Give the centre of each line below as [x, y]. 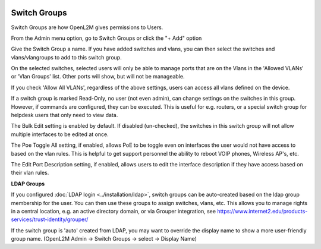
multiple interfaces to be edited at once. [60, 134]
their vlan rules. [30, 173]
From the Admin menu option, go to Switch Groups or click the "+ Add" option [106, 38]
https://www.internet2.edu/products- [262, 211]
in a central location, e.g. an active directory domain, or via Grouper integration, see [114, 211]
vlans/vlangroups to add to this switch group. [66, 57]
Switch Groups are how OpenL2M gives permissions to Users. [87, 27]
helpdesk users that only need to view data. [64, 115]
